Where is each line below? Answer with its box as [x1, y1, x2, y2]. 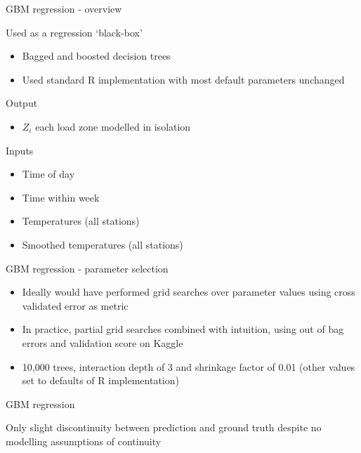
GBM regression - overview [6, 1, 122, 15]
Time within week [22, 190, 100, 204]
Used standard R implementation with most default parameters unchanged [22, 72, 345, 86]
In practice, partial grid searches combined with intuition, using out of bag [22, 322, 344, 336]
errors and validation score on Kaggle [22, 335, 183, 350]
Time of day [22, 166, 75, 181]
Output [6, 96, 38, 110]
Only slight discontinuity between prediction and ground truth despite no [6, 420, 322, 435]
